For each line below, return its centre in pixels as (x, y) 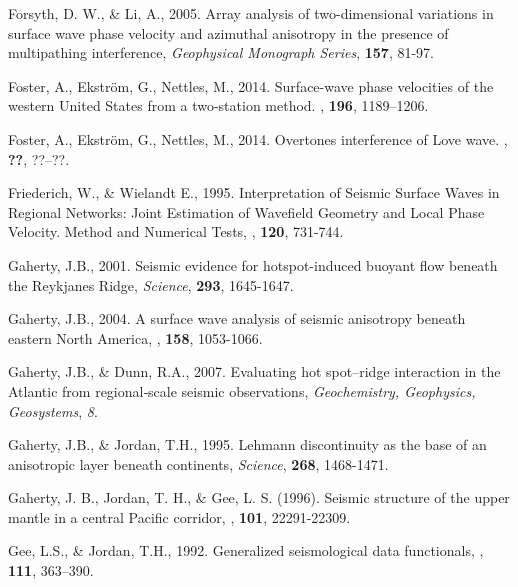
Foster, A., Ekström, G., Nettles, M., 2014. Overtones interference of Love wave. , (258, 138)
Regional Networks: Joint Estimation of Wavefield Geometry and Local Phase (246, 211)
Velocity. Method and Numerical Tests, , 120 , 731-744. (176, 231)
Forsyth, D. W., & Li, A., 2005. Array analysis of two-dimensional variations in (251, 13)
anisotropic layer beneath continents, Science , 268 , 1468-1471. (198, 463)
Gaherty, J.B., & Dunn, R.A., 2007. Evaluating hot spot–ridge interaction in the (254, 371)
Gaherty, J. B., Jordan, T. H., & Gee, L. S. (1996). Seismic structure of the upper (259, 497)
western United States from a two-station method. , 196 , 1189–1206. (218, 105)
